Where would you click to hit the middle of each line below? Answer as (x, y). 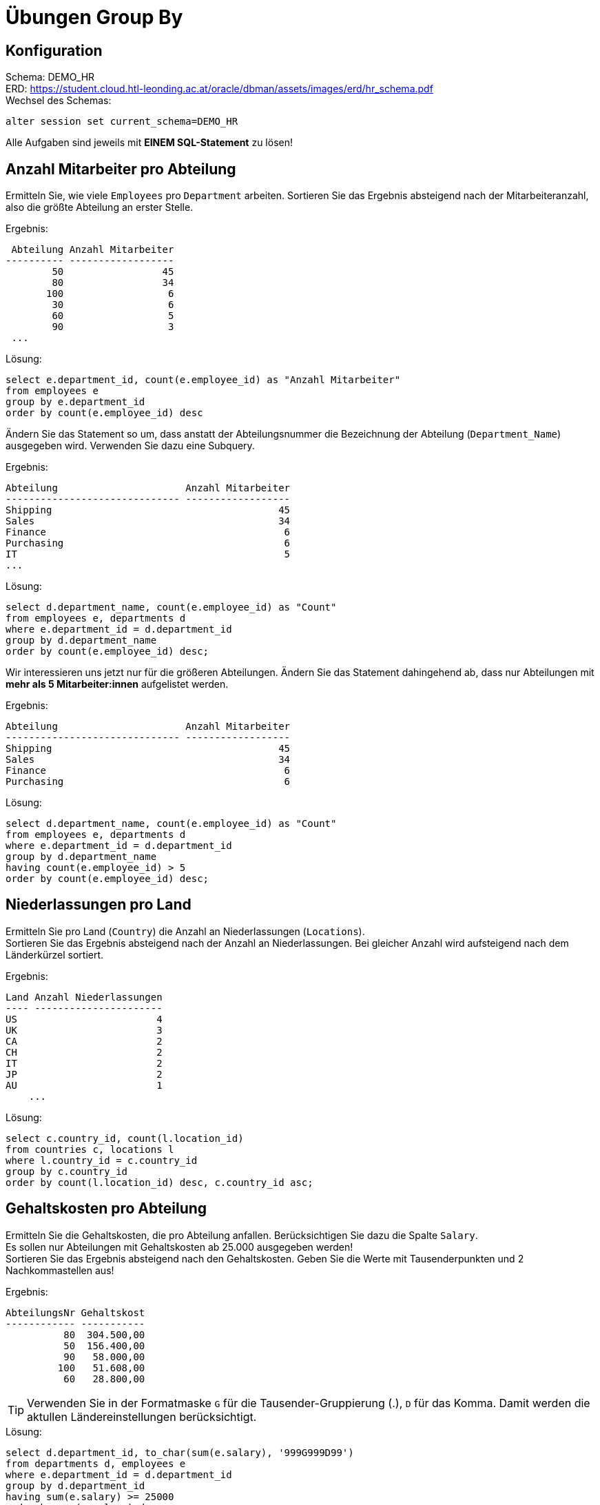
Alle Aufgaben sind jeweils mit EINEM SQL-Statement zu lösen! (149, 143)
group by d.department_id (75, 1485)
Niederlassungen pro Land (99, 905)
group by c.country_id (67, 1171)
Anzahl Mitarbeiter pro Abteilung (121, 169)
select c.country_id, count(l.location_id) (125, 1138)
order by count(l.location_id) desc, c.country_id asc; (159, 1182)
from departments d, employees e (96, 1463)
